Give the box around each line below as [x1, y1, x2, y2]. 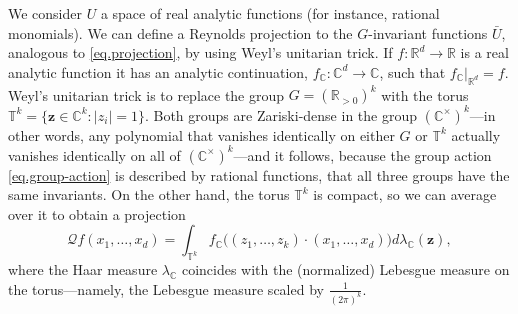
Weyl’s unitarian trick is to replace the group [8, 84, 285, 105]
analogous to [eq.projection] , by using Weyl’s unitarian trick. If [8, 42, 393, 63]
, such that [379, 61, 446, 82]
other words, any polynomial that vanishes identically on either [8, 124, 395, 145]
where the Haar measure [8, 259, 158, 280]
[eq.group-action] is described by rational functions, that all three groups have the [8, 164, 510, 185]
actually [451, 124, 501, 145]
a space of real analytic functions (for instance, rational [100, 3, 440, 23]
